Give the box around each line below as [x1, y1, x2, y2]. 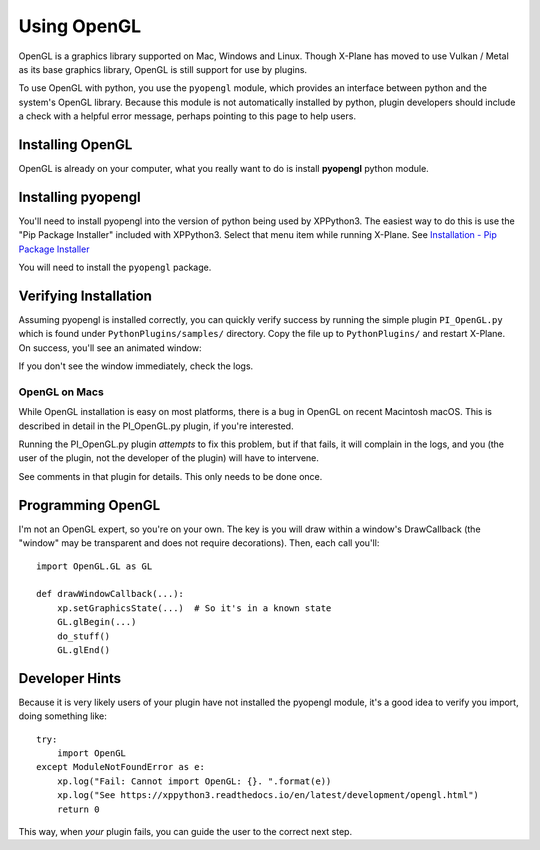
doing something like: [18, 710, 107, 722]
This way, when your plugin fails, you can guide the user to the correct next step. [18, 825, 353, 837]
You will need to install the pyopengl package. [18, 261, 212, 274]
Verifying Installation [18, 287, 152, 304]
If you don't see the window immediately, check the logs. [18, 360, 254, 372]
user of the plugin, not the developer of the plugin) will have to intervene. [18, 452, 320, 464]
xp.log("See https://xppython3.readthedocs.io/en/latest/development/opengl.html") [56, 790, 480, 801]
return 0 [56, 803, 100, 815]
